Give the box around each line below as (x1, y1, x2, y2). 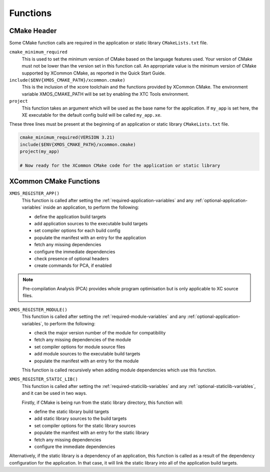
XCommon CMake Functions (9, 177, 100, 186)
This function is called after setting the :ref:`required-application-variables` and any (21, 197, 193, 203)
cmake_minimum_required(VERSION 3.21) (19, 135, 115, 140)
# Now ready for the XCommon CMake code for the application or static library (19, 163, 220, 168)
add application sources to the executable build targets (34, 220, 148, 226)
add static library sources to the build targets (34, 415, 127, 421)
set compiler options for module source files (34, 343, 125, 350)
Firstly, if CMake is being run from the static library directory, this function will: (21, 399, 183, 405)
